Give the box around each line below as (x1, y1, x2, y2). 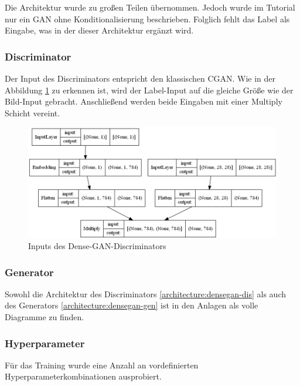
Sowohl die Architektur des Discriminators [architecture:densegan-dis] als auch (5, 287, 287, 300)
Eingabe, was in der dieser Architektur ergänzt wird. (5, 24, 194, 36)
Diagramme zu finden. (5, 310, 84, 323)
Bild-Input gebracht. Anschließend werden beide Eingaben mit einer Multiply (5, 95, 282, 108)
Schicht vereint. (5, 106, 60, 119)
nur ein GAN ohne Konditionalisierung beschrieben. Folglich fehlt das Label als (5, 12, 290, 25)
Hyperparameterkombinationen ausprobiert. (5, 370, 162, 382)
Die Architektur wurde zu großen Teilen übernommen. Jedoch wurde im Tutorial (5, 1, 295, 13)
